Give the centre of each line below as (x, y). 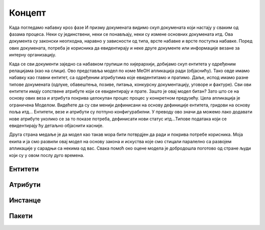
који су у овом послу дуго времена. (47, 155)
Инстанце (25, 200)
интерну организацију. (33, 55)
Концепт (27, 13)
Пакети (21, 216)
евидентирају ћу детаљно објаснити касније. (56, 126)
